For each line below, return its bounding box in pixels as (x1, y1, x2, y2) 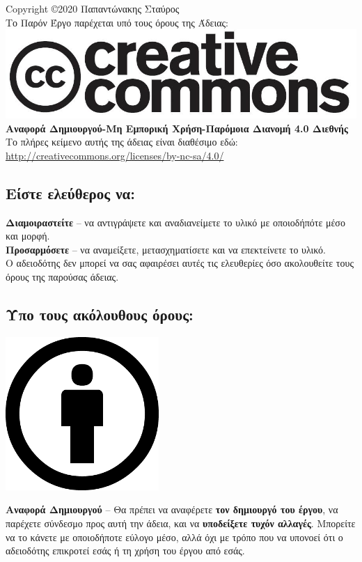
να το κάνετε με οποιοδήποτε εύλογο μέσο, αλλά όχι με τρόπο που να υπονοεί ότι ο (6, 529, 343, 544)
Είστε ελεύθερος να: (6, 182, 136, 203)
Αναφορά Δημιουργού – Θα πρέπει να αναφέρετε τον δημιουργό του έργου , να (6, 502, 338, 517)
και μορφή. (6, 228, 50, 243)
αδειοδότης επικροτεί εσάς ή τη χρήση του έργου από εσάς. (6, 543, 245, 558)
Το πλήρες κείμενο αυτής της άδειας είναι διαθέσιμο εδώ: (6, 134, 238, 149)
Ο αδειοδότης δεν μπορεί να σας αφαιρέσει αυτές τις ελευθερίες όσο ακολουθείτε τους (6, 256, 354, 270)
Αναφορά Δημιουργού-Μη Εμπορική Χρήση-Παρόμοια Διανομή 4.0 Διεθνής (6, 120, 348, 135)
